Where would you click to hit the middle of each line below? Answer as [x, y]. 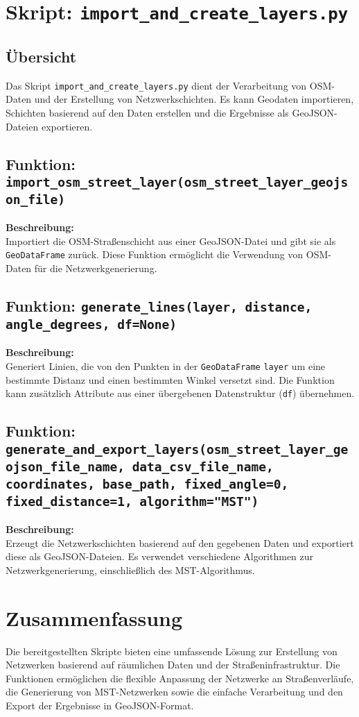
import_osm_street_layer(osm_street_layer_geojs [177, 182]
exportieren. [67, 126]
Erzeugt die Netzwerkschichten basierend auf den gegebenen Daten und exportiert [180, 542]
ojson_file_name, [65, 466]
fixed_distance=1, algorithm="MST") [132, 501]
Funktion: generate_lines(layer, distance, [159, 306]
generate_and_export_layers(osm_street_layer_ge [177, 449]
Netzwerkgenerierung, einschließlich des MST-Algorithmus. [130, 570]
